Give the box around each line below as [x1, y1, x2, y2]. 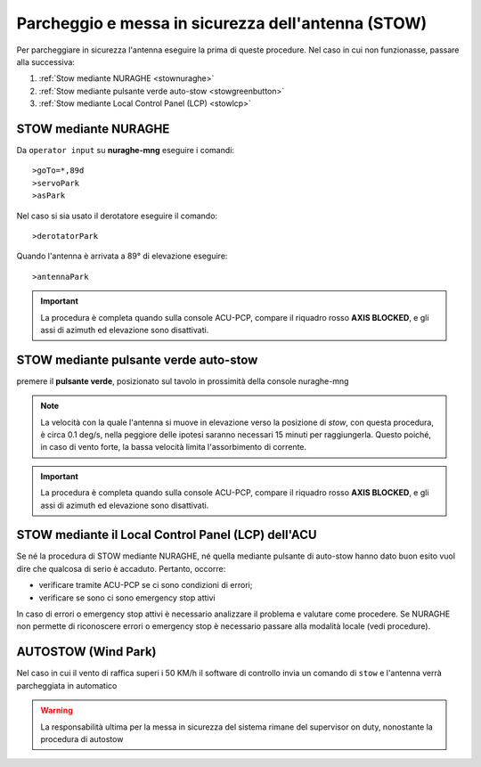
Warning [40, 705, 73, 716]
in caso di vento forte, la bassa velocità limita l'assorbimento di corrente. [40, 442, 307, 453]
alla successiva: [16, 56, 76, 67]
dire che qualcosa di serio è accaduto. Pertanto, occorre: [16, 563, 226, 574]
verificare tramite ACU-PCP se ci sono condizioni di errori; [38, 580, 253, 591]
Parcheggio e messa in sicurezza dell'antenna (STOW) [16, 13, 428, 33]
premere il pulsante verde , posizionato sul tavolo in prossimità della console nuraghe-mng [16, 375, 349, 387]
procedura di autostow [40, 733, 124, 744]
